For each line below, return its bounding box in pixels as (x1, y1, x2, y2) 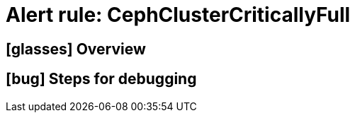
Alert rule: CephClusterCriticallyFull (6, 3, 351, 27)
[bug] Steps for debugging (6, 70, 197, 88)
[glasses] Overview (6, 40, 146, 58)
